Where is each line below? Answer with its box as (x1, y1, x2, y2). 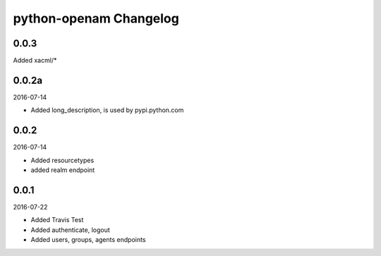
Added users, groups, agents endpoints (30, 236, 146, 244)
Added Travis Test (30, 216, 84, 224)
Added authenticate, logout (30, 226, 111, 234)
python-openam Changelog (13, 11, 179, 26)
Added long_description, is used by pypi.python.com (30, 106, 184, 114)
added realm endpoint (30, 166, 95, 174)
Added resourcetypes (30, 156, 95, 164)
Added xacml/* (13, 56, 57, 65)
